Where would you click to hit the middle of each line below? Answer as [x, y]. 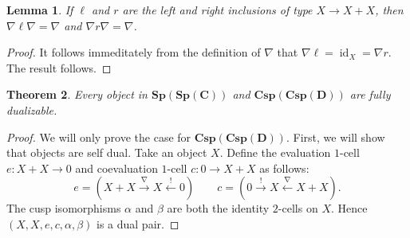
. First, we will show [335, 137]
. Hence [349, 208]
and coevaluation [116, 168]
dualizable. [32, 109]
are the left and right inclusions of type [217, 10]
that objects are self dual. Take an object [107, 152]
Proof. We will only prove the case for [99, 137]
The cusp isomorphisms [64, 208]
